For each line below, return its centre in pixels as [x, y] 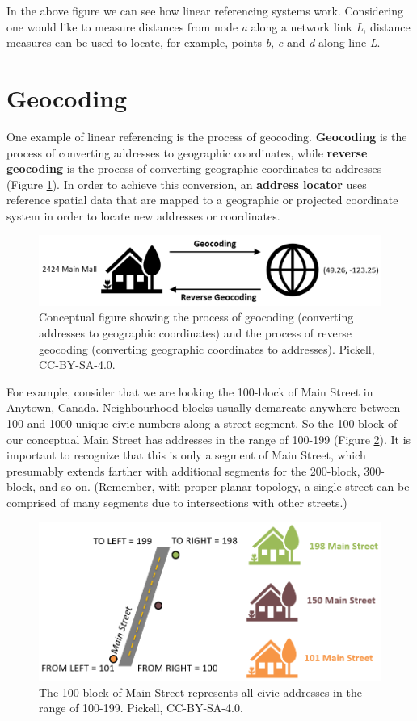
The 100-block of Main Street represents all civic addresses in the [200, 692]
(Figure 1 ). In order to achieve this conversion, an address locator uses [187, 184]
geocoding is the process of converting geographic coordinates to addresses [194, 168]
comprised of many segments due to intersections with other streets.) [177, 502]
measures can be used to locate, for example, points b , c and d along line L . [194, 42]
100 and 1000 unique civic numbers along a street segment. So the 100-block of [202, 423]
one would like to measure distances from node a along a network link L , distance [208, 26]
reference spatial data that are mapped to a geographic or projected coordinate [202, 200]
